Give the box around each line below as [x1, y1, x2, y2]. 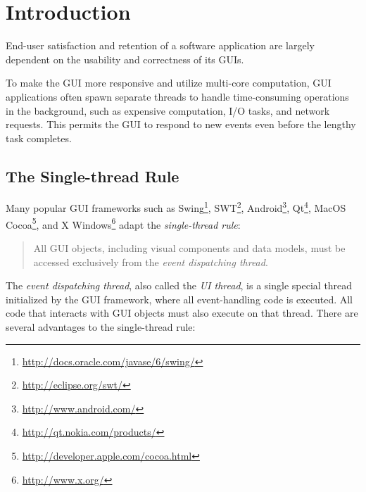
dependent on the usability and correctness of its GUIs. [6, 51, 244, 66]
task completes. [6, 130, 72, 145]
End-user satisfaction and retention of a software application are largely [6, 38, 315, 53]
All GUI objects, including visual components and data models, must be [33, 240, 346, 255]
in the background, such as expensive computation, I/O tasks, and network [6, 103, 330, 118]
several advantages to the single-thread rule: [6, 319, 196, 334]
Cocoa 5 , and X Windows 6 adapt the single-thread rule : [6, 215, 241, 232]
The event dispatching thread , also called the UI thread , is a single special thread [6, 278, 353, 293]
